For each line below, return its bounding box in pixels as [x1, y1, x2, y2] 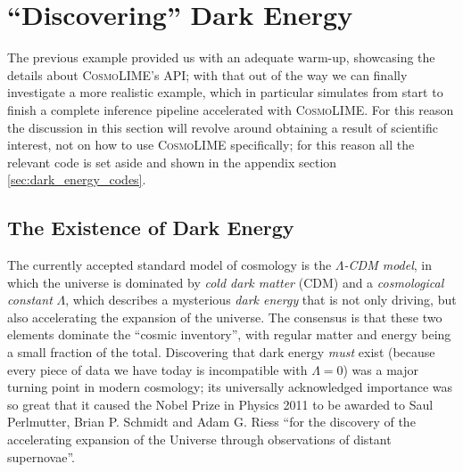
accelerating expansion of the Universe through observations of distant [7, 430, 392, 449]
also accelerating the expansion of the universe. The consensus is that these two [7, 307, 442, 326]
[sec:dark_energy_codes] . [7, 170, 146, 189]
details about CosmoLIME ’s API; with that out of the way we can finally [7, 65, 408, 84]
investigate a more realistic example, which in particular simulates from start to [7, 83, 443, 102]
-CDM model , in [343, 256, 433, 274]
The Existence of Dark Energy [7, 214, 294, 241]
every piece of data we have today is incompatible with [7, 360, 308, 378]
